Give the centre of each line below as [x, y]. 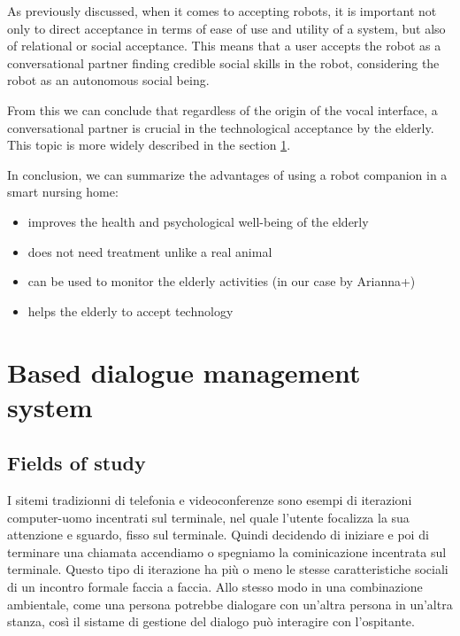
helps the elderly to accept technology [130, 310]
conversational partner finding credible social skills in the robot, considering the [223, 62]
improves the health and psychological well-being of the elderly [198, 221]
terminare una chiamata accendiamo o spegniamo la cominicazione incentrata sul [227, 551]
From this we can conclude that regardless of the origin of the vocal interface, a [222, 109]
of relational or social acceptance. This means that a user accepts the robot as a [224, 46]
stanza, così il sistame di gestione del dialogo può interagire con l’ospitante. [211, 621]
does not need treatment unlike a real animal [150, 251]
